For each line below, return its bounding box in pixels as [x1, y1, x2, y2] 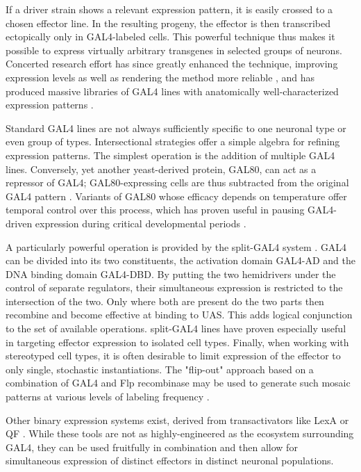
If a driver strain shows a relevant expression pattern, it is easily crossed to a [6, 2, 333, 16]
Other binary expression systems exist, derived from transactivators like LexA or [6, 412, 349, 427]
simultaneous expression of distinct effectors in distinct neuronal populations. [6, 453, 334, 468]
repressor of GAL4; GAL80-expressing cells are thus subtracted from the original [6, 175, 349, 190]
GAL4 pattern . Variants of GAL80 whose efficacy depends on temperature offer [6, 188, 347, 203]
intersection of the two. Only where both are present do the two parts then [6, 293, 324, 308]
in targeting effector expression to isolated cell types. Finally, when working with [6, 334, 349, 349]
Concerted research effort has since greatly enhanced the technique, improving [6, 56, 338, 71]
